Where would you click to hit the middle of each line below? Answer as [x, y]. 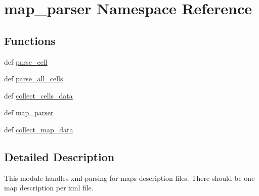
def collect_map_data [39, 129]
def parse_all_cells [34, 79]
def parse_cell [26, 61]
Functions [30, 40]
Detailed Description [59, 156]
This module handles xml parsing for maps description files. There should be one [129, 178]
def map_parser [29, 112]
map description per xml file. [49, 188]
